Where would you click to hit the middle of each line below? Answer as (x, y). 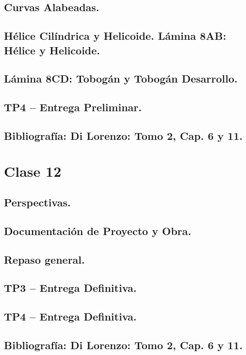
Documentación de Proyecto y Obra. (98, 230)
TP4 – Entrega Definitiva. (70, 316)
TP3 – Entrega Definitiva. (70, 288)
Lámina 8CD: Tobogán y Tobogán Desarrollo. (121, 78)
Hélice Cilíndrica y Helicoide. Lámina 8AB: (115, 36)
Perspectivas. (37, 202)
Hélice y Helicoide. (52, 50)
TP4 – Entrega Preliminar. (73, 107)
